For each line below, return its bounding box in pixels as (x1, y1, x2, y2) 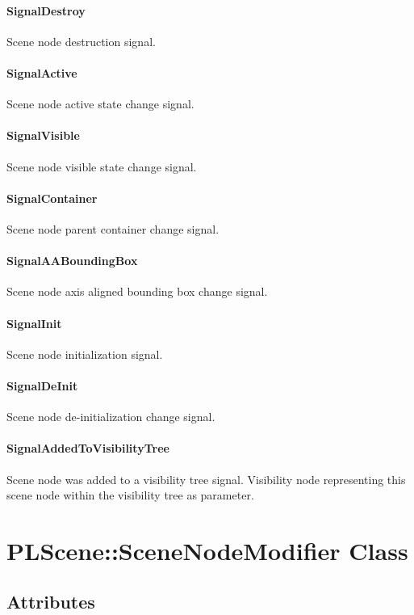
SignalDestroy (6, 2, 86, 19)
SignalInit (6, 314, 62, 331)
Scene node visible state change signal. (6, 158, 197, 175)
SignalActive (6, 64, 77, 81)
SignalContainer (6, 189, 98, 206)
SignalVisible (6, 127, 80, 144)
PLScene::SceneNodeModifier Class (6, 533, 408, 567)
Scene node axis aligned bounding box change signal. (6, 283, 268, 300)
